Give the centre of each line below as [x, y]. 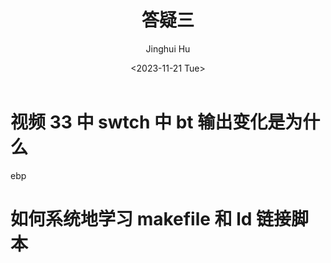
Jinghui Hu [168, 48]
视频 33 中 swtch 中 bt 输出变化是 [148, 122]
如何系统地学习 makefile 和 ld [131, 218]
